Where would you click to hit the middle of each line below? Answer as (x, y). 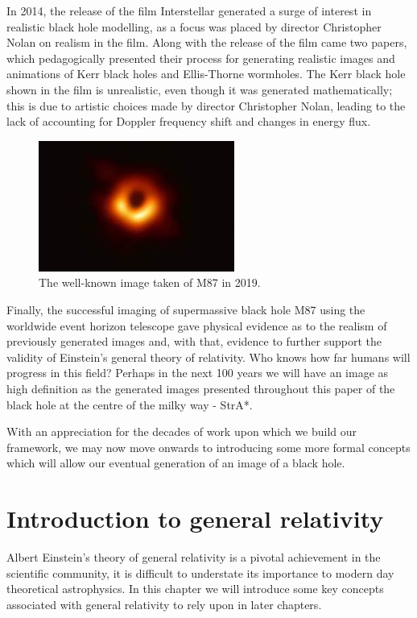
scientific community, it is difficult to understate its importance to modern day (200, 572)
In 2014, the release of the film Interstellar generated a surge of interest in (189, 10)
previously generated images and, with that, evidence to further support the (194, 341)
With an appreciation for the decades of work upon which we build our (182, 431)
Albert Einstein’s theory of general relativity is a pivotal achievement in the (194, 557)
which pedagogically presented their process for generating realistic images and (201, 58)
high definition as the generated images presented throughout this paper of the (201, 388)
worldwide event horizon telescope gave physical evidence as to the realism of (197, 325)
